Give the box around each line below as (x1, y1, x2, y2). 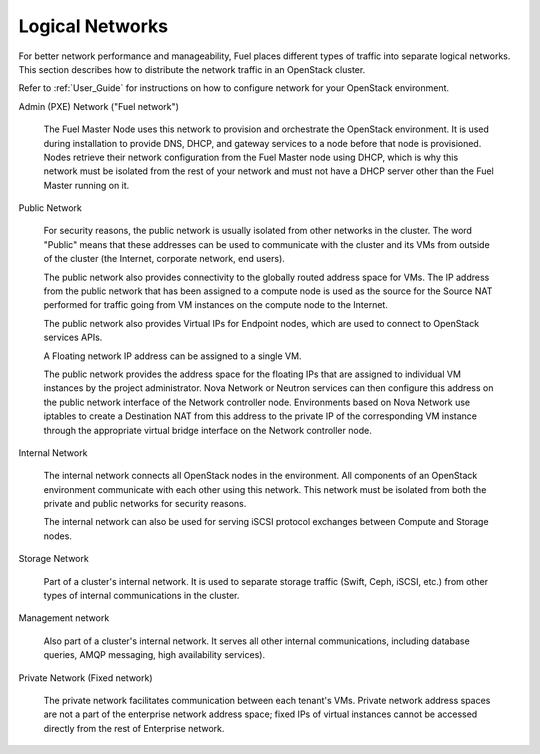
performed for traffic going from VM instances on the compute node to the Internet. (43, 299, 389, 311)
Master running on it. (43, 179, 130, 191)
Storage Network (18, 553, 89, 565)
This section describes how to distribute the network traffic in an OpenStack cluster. (18, 63, 366, 75)
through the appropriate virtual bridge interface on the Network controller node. (43, 424, 372, 436)
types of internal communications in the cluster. (43, 590, 240, 602)
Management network (18, 612, 110, 624)
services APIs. (43, 331, 103, 344)
